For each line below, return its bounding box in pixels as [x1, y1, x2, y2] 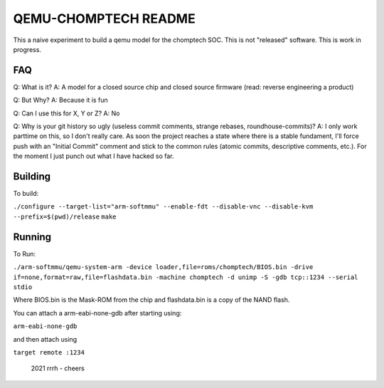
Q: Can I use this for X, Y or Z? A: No [13, 109, 120, 117]
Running [13, 231, 52, 243]
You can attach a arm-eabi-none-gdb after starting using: [13, 308, 182, 317]
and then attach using [13, 335, 78, 343]
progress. [13, 45, 42, 53]
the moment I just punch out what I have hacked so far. [13, 152, 174, 160]
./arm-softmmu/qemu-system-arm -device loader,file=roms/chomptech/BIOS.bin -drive [13, 263, 314, 271]
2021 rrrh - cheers [31, 364, 85, 373]
